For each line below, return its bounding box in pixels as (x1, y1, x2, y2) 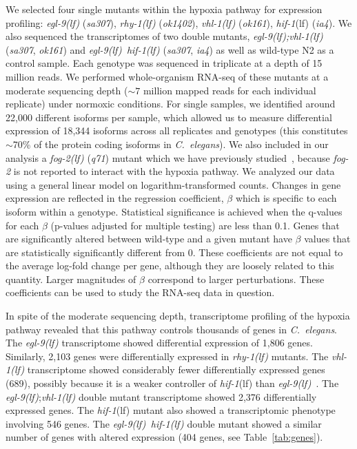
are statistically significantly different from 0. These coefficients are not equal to (6, 244, 343, 259)
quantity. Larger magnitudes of (6, 271, 136, 286)
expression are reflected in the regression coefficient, (6, 191, 224, 205)
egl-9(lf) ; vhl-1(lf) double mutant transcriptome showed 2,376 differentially (6, 389, 317, 404)
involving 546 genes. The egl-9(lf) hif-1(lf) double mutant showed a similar (6, 416, 322, 430)
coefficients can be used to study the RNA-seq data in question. (6, 285, 275, 300)
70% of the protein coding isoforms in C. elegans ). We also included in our (12, 136, 329, 151)
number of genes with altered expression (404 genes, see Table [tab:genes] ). (6, 430, 323, 444)
